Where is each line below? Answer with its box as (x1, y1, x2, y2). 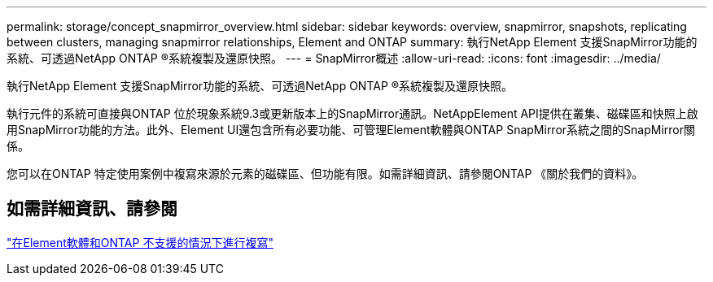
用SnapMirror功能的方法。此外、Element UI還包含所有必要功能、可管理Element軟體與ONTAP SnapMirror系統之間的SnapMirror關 (7, 123, 695, 137)
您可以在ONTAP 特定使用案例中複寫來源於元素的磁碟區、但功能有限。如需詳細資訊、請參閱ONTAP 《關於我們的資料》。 (7, 167, 644, 180)
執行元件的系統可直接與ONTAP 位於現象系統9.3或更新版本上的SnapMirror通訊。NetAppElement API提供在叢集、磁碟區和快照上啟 (7, 106, 698, 120)
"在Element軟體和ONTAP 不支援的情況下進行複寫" (7, 235, 273, 249)
